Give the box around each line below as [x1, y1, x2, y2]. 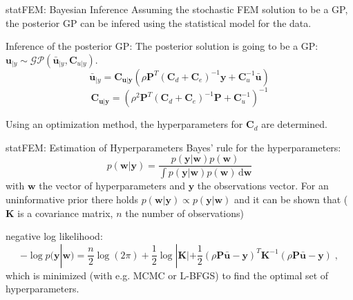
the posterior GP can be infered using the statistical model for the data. [6, 15, 312, 30]
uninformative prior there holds [6, 191, 138, 206]
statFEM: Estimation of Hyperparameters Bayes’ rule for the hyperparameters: [6, 140, 341, 154]
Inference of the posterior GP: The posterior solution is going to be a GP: [6, 39, 318, 53]
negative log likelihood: [6, 229, 103, 243]
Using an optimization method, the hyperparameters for [6, 117, 243, 131]
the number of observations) [125, 205, 244, 220]
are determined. [261, 117, 327, 131]
